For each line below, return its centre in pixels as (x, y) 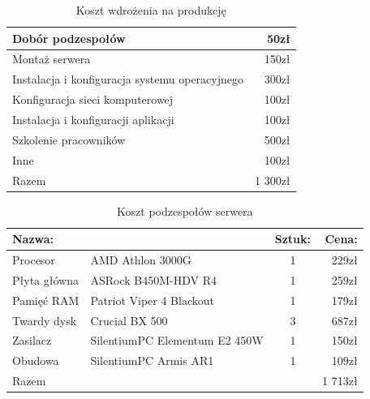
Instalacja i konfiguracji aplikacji (93, 119)
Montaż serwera (52, 59)
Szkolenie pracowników (69, 139)
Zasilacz (32, 340)
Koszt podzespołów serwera (185, 210)
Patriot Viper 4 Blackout (152, 300)
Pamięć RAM (46, 300)
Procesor (34, 260)
